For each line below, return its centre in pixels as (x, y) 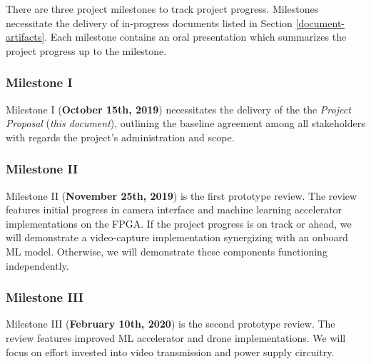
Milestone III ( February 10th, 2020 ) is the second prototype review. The (171, 324)
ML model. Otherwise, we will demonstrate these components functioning (167, 251)
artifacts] (25, 37)
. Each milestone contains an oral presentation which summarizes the (195, 37)
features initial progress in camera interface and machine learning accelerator (174, 209)
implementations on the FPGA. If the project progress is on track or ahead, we (179, 223)
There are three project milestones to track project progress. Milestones (162, 9)
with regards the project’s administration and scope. (120, 137)
